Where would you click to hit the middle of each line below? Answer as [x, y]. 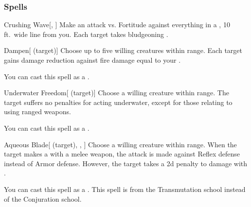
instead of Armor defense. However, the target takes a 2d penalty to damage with [126, 163]
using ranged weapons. [37, 112]
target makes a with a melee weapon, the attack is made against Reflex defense [122, 154]
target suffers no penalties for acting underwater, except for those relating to [118, 102]
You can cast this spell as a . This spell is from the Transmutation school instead [125, 189]
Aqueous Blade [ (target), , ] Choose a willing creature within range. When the [120, 144]
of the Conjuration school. [43, 198]
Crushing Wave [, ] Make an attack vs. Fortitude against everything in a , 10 [117, 25]
